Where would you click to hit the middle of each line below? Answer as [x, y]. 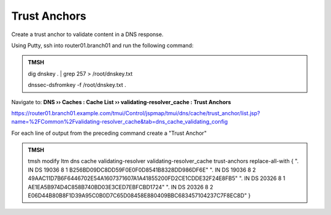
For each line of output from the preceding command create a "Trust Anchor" [109, 133]
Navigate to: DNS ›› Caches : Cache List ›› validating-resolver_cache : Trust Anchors [121, 102]
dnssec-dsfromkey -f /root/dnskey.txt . [77, 85]
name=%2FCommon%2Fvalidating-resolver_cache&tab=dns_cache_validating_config [120, 122]
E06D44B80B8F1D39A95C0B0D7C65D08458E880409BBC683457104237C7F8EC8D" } [139, 195]
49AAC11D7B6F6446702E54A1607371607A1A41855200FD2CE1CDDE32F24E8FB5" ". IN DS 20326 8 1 [157, 178]
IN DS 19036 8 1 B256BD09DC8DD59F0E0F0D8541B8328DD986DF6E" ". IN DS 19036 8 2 [142, 170]
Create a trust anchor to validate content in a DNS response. [87, 34]
